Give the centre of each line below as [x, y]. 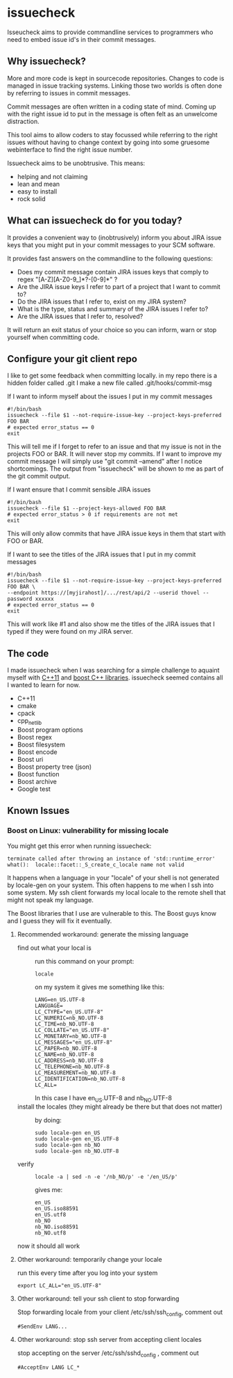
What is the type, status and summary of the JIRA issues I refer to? [113, 308]
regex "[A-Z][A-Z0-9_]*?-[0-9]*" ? [67, 279]
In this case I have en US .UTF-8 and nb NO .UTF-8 [103, 1098]
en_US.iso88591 [57, 1209]
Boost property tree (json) [54, 767]
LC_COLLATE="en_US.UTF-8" [72, 1030]
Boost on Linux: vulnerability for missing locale [88, 831]
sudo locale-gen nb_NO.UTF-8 [77, 1151]
